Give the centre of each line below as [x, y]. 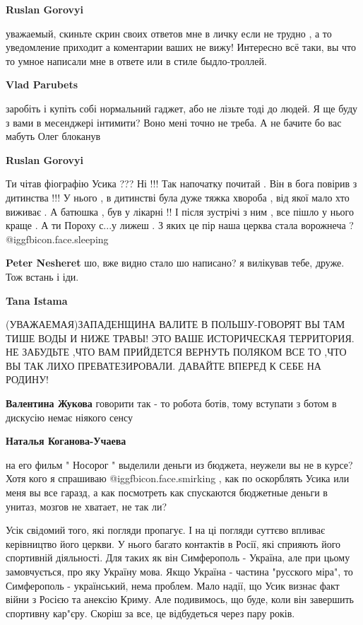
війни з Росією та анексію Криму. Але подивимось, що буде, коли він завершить [180, 599]
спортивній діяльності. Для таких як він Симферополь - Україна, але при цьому [178, 557]
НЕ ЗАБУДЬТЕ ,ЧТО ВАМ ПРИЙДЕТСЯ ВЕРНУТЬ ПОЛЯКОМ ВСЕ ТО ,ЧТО [176, 352]
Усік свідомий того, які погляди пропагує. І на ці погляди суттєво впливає [165, 530]
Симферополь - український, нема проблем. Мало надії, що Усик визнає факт [173, 585]
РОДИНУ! [27, 379]
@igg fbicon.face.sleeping [57, 239]
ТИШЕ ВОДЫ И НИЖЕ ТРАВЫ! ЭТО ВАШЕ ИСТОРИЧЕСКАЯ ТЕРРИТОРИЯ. [180, 338]
